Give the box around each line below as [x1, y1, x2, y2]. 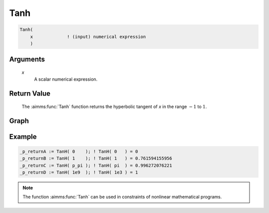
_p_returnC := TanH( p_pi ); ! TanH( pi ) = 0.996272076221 [19, 162, 172, 168]
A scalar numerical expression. [34, 76, 98, 82]
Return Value [9, 90, 51, 98]
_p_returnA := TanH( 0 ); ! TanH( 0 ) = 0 [19, 148, 138, 154]
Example [9, 132, 37, 141]
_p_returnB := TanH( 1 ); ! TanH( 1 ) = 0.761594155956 [19, 156, 172, 161]
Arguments [9, 55, 45, 64]
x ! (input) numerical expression [30, 34, 146, 39]
